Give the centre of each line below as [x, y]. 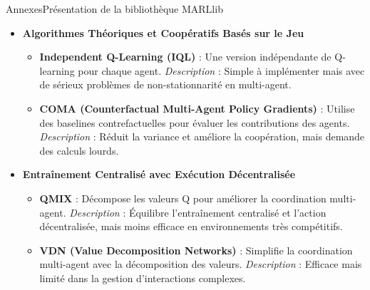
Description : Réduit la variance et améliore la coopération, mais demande [202, 136]
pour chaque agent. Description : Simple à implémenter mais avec [221, 70]
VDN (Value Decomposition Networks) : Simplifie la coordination [196, 250]
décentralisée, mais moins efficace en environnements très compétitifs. [191, 226]
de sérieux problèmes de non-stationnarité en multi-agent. [165, 84]
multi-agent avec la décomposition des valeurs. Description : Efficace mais [201, 264]
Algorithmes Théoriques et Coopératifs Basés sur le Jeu [163, 32]
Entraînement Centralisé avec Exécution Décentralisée [159, 174]
